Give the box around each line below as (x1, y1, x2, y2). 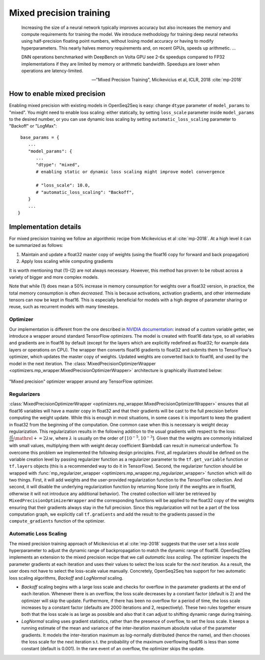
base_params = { (20, 134, 59, 140)
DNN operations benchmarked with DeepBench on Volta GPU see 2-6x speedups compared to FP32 (21, 54, 225, 60)
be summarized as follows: (9, 242, 63, 248)
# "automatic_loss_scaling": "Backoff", (36, 189, 134, 195)
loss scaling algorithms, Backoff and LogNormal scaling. (9, 575, 124, 581)
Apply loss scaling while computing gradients (21, 258, 113, 264)
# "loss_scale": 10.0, (36, 183, 91, 188)
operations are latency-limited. (21, 68, 83, 74)
